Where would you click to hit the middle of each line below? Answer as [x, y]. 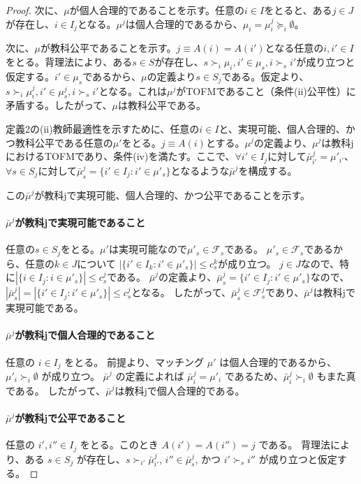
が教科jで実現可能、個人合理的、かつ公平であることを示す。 [172, 195]
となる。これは [133, 90]
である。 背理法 [294, 445]
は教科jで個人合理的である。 [180, 390]
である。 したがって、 [56, 390]
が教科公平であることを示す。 [109, 48]
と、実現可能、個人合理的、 [282, 128]
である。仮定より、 [265, 76]
